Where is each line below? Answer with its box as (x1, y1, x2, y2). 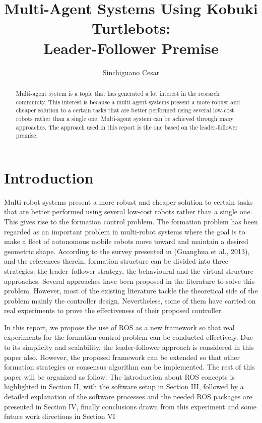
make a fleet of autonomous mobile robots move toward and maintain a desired (4, 236, 248, 247)
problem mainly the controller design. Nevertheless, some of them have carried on (4, 295, 256, 306)
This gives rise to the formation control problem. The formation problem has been (4, 216, 258, 226)
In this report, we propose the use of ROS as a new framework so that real (4, 322, 235, 332)
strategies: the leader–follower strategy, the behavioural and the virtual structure (4, 265, 253, 276)
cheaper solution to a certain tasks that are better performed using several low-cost (16, 106, 234, 114)
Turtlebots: (91, 18, 171, 38)
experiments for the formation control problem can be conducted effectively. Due (4, 332, 253, 342)
